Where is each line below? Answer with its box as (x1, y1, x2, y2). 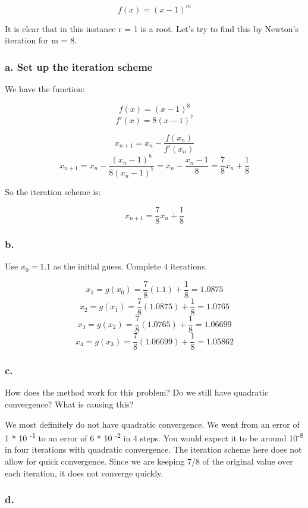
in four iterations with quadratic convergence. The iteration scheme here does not (5, 443, 302, 456)
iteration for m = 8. (5, 34, 77, 46)
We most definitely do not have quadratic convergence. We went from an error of (5, 418, 300, 430)
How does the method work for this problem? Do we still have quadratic (5, 386, 269, 399)
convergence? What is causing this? (5, 398, 134, 410)
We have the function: (5, 82, 85, 95)
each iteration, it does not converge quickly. (5, 466, 164, 479)
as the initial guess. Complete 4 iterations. (53, 260, 208, 272)
